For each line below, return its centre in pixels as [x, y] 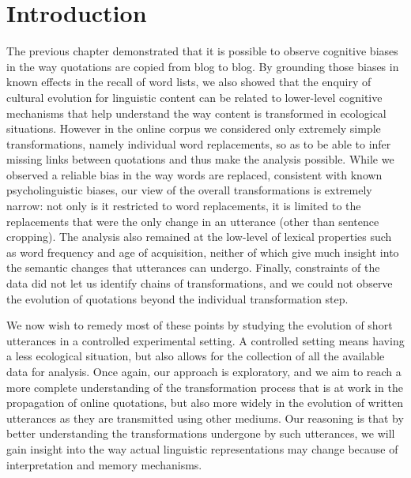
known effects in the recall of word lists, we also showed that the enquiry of [189, 82]
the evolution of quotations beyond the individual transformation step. [177, 298]
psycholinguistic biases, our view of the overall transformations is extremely [189, 190]
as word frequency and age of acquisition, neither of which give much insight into [203, 252]
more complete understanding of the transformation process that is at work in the [205, 387]
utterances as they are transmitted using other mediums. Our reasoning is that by [205, 418]
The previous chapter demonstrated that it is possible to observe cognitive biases [202, 51]
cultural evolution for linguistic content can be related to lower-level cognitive [194, 97]
